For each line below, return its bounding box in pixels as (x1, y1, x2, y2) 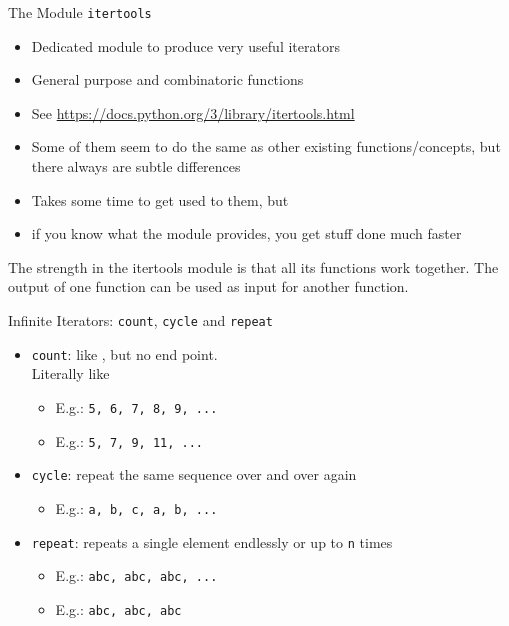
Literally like (31, 363, 110, 384)
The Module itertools (8, 2, 152, 22)
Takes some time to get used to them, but (31, 189, 289, 210)
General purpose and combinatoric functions (31, 69, 304, 90)
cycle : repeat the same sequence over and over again (31, 464, 357, 485)
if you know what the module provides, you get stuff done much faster (31, 223, 462, 244)
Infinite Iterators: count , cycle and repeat (8, 310, 273, 330)
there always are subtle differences (31, 156, 241, 177)
